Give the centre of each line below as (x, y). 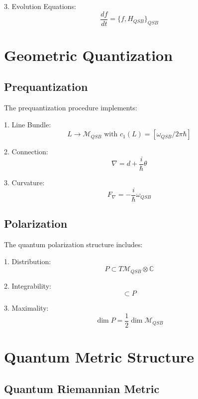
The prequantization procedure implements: (71, 108)
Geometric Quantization (89, 55)
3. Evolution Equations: (40, 6)
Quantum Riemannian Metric (82, 388)
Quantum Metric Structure (99, 357)
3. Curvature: (24, 183)
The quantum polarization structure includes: (73, 244)
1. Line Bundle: (28, 124)
